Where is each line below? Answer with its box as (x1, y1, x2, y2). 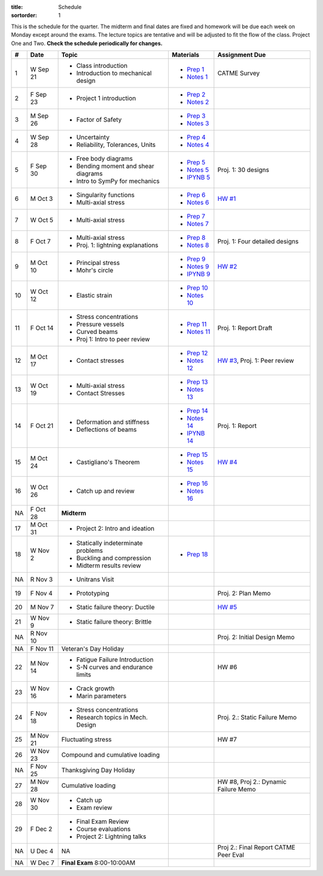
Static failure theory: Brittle (76, 618, 152, 626)
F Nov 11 (30, 645, 54, 653)
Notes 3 (186, 119, 209, 127)
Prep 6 (186, 191, 206, 199)
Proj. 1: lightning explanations (76, 240, 159, 249)
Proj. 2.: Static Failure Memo (217, 713, 297, 721)
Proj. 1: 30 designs (217, 165, 269, 174)
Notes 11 (186, 327, 211, 336)
